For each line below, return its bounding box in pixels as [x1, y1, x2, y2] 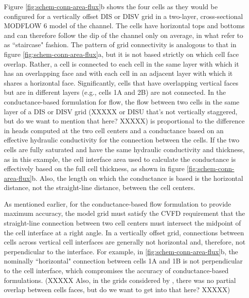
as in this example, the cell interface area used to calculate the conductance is [4, 154, 236, 164]
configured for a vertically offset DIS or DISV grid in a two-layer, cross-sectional [4, 11, 243, 21]
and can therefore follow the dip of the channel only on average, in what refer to [4, 30, 243, 40]
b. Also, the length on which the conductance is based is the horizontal [32, 173, 243, 183]
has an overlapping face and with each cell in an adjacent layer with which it [4, 68, 233, 78]
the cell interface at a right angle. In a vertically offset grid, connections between [4, 227, 244, 237]
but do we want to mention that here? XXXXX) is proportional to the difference [4, 116, 245, 126]
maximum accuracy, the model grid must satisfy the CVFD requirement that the [4, 208, 245, 218]
